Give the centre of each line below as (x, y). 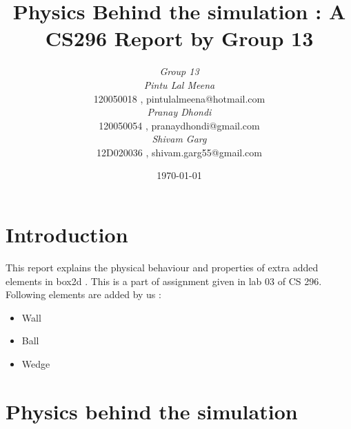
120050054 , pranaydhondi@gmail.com (179, 125)
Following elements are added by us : (83, 294)
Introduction (67, 234)
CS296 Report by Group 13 (179, 38)
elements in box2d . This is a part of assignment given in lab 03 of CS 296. (164, 281)
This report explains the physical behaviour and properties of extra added (162, 267)
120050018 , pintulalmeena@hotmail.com (179, 98)
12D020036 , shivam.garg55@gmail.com (179, 152)
